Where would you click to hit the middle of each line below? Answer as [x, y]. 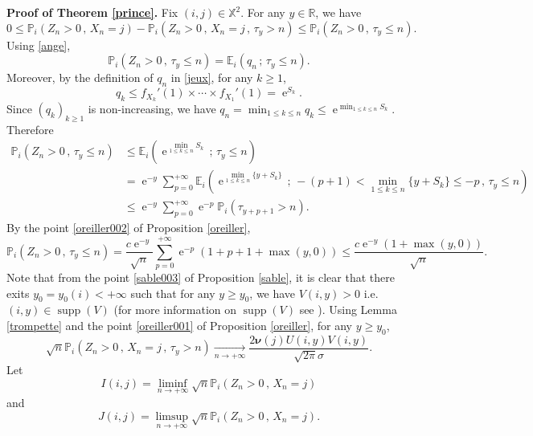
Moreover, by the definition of [80, 77]
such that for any [173, 293]
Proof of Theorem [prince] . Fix [92, 12]
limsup [172, 416]
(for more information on [175, 310]
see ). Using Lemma [348, 310]
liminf [173, 383]
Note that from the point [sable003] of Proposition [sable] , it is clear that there [201, 277]
